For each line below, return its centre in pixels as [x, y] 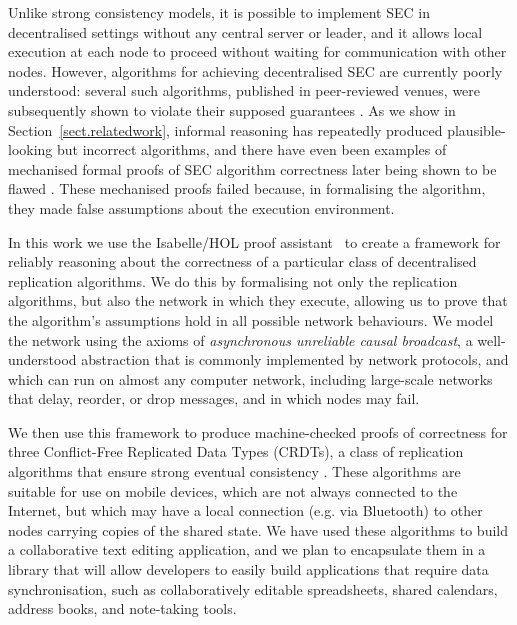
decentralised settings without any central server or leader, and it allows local [245, 31]
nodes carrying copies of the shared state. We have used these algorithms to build [258, 529]
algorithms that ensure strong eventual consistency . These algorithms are [234, 471]
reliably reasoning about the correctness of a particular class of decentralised [242, 261]
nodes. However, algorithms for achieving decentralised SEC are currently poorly [255, 70]
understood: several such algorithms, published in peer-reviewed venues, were [244, 90]
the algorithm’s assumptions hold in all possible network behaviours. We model [251, 319]
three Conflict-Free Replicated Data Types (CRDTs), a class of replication [236, 451]
